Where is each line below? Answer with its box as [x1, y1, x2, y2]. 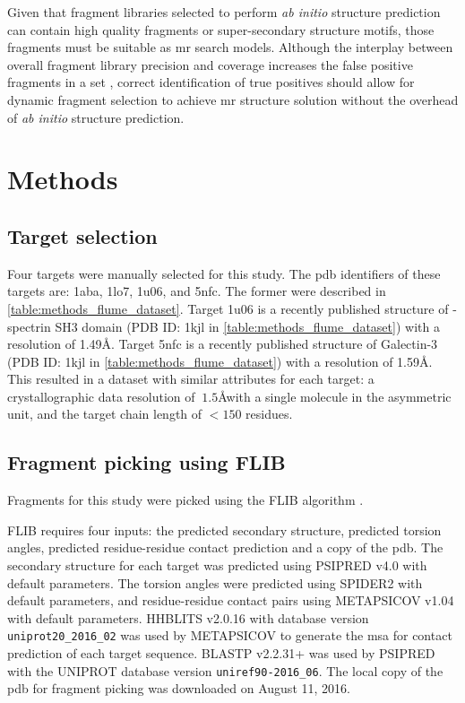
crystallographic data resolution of [7, 386, 195, 405]
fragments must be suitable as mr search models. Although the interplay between [7, 38, 453, 56]
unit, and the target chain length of [7, 404, 202, 423]
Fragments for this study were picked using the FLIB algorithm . [7, 490, 364, 509]
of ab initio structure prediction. [7, 108, 185, 126]
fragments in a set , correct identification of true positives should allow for [7, 73, 415, 91]
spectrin [7, 317, 51, 335]
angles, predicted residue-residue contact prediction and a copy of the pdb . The [7, 538, 443, 557]
